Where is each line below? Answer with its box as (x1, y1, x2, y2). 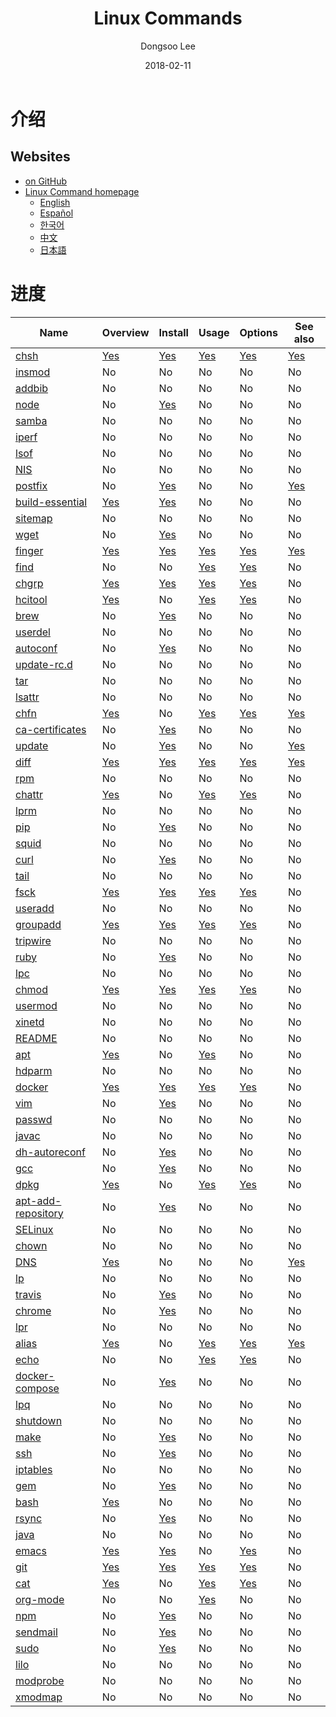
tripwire (15, 933, 52, 947)
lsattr (15, 690, 40, 704)
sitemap (15, 511, 53, 525)
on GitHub (24, 175, 68, 187)
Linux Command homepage (24, 185, 140, 197)
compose (15, 1381, 60, 1395)
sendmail (15, 1625, 58, 1639)
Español (39, 207, 74, 219)
